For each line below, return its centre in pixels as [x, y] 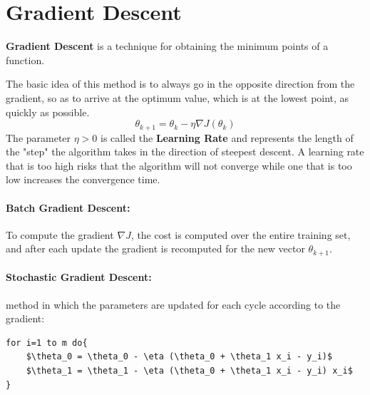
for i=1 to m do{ [47, 343]
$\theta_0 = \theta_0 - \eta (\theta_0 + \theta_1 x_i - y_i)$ [179, 357]
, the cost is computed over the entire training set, [241, 234]
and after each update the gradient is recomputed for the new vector [155, 248]
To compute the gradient [60, 234]
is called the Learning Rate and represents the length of [227, 137]
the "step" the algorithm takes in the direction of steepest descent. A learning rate [185, 152]
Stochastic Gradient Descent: [79, 277]
